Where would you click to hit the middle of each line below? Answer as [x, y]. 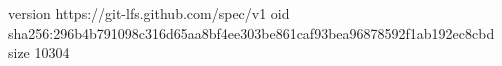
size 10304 [39, 52]
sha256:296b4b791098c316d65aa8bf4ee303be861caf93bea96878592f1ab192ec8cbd [251, 32]
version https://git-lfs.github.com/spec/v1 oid [149, 13]
